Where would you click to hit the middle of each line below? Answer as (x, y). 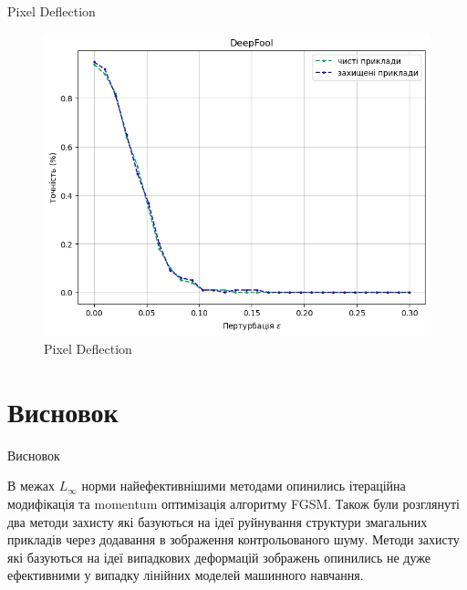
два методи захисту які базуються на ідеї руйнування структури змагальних (218, 521)
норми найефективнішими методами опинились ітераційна (244, 486)
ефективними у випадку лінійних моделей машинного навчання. (186, 575)
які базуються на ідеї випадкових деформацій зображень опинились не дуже (219, 557)
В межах (31, 486)
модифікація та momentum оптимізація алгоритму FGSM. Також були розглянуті (233, 504)
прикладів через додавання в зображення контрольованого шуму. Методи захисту (233, 539)
